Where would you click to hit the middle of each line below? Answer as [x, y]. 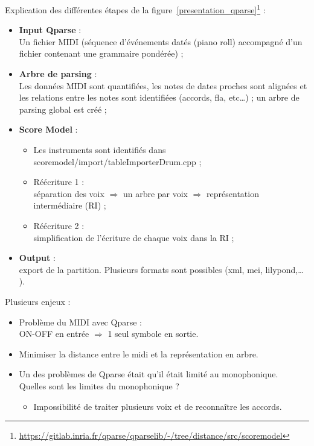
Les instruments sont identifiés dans [100, 149]
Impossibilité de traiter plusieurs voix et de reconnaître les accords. [158, 406]
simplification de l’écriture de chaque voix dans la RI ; [134, 237]
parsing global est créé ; [63, 109]
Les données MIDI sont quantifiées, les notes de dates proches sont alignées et [163, 85]
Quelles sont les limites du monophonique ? [99, 385]
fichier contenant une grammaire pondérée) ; [101, 53]
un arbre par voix [155, 193]
